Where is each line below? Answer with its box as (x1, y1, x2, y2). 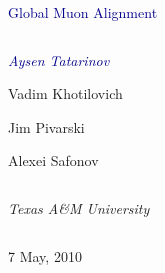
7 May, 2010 (8, 245, 82, 266)
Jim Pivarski (8, 116, 85, 137)
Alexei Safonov (8, 150, 99, 171)
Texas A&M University (8, 197, 150, 218)
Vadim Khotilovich (8, 83, 123, 104)
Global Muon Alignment (8, 2, 158, 22)
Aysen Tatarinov (8, 49, 110, 70)
